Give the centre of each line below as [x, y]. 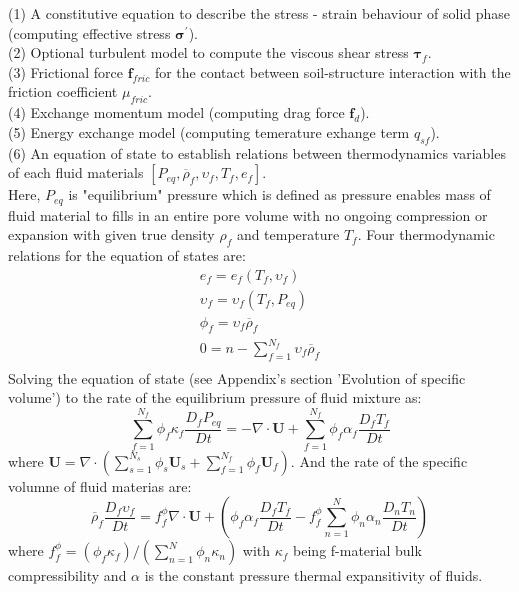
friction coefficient [63, 91]
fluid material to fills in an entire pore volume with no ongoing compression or [248, 214]
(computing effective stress [89, 32]
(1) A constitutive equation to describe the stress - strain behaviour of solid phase [259, 13]
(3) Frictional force [66, 71]
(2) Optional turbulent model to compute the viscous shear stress [208, 52]
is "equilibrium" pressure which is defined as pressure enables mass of [279, 194]
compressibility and [67, 575]
